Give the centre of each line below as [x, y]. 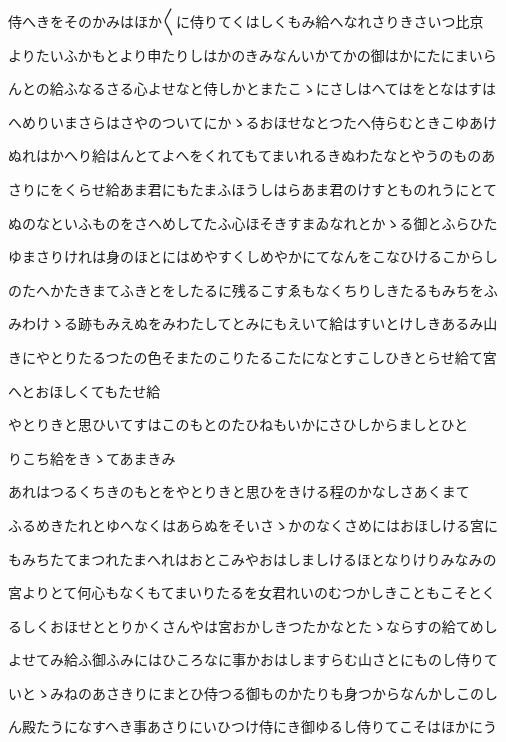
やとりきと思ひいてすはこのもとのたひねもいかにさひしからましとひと [238, 424]
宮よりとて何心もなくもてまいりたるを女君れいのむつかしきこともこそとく [252, 592]
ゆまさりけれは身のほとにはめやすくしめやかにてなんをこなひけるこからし [253, 256]
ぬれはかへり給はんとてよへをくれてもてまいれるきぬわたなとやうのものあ [252, 155]
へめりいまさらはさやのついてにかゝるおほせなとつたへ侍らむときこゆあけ [253, 121]
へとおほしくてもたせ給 [84, 390]
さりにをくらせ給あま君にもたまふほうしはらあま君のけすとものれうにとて [252, 188]
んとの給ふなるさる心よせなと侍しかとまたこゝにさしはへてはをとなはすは [252, 88]
